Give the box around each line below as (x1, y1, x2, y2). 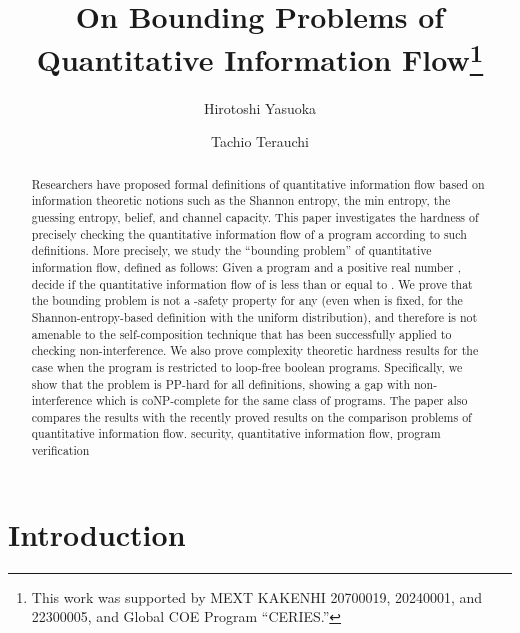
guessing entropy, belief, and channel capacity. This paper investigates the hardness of (31, 208, 479, 225)
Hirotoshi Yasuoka (203, 97, 317, 118)
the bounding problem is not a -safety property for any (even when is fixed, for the (31, 292, 463, 309)
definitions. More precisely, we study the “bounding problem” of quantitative (31, 242, 432, 259)
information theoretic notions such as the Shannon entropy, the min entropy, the (31, 192, 451, 209)
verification (31, 442, 90, 459)
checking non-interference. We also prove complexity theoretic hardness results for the (31, 342, 479, 359)
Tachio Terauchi (210, 131, 310, 152)
